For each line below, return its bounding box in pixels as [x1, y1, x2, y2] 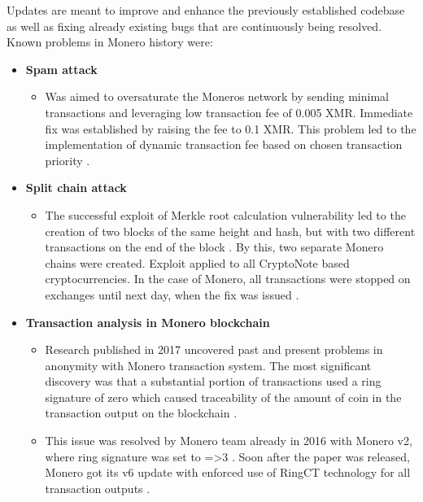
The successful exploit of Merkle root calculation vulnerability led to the [45, 206, 406, 223]
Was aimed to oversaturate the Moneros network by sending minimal [45, 88, 389, 105]
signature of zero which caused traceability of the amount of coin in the [45, 388, 402, 405]
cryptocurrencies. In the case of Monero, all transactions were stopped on [45, 270, 411, 287]
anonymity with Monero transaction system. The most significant [45, 356, 372, 373]
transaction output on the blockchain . [45, 404, 238, 421]
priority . [45, 151, 90, 168]
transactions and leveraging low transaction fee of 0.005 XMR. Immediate [45, 103, 413, 120]
